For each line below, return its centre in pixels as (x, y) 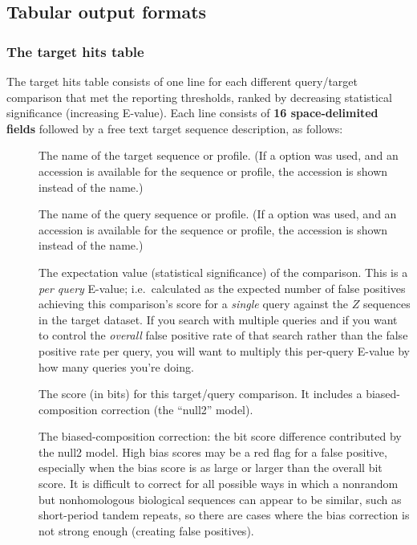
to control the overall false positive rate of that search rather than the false (223, 335)
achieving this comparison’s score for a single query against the (194, 304)
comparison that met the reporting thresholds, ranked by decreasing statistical (199, 97)
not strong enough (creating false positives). (146, 530)
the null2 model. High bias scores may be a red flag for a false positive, (213, 451)
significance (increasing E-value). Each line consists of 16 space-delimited (192, 113)
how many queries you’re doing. (116, 366)
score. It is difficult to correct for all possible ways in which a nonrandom (219, 484)
